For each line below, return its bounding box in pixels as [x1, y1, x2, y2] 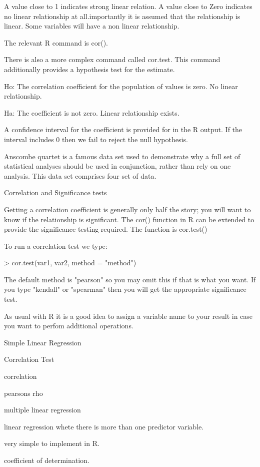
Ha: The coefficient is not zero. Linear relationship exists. [4, 107, 179, 118]
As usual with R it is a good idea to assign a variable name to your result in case [4, 310, 253, 321]
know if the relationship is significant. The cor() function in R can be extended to [4, 214, 254, 224]
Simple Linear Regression [4, 337, 81, 347]
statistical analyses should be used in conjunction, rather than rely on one [4, 161, 231, 171]
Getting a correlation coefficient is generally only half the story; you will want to [4, 204, 251, 214]
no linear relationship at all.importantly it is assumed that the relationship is [4, 11, 240, 21]
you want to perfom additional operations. [4, 320, 133, 331]
